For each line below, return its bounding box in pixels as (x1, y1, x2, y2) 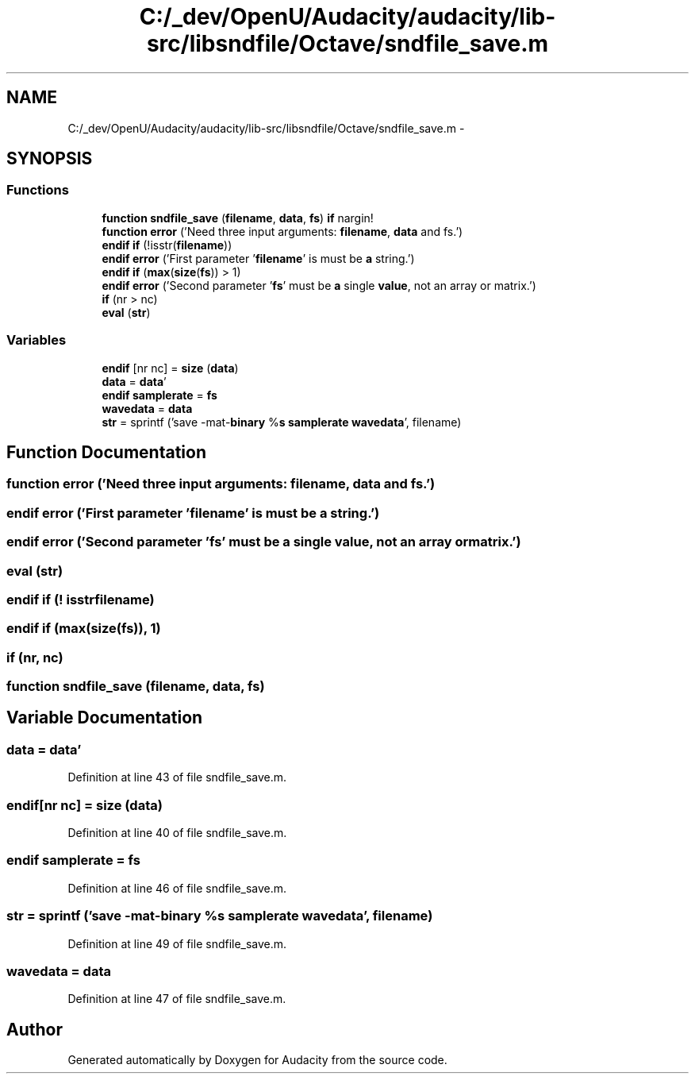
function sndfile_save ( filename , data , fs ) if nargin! (102, 210, 374, 225)
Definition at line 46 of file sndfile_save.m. (67, 881, 287, 895)
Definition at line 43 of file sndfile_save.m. (67, 770, 287, 785)
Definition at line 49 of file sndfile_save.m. (67, 936, 287, 951)
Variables (6, 332, 67, 349)
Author (6, 1019, 63, 1039)
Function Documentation (6, 442, 206, 462)
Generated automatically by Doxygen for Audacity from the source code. (67, 1053, 447, 1067)
